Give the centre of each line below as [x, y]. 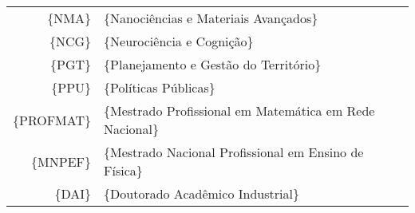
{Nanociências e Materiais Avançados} [211, 18]
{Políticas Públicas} [160, 87]
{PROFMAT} [52, 120]
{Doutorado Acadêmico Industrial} [202, 193]
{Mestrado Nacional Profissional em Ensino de [234, 152]
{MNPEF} [61, 161]
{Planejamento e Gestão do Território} [213, 64]
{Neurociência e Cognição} [179, 41]
